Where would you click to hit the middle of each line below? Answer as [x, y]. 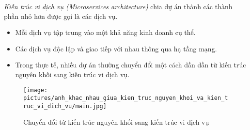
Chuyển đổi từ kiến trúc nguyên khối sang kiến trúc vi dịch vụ [116, 122]
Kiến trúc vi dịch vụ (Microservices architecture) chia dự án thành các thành [118, 6]
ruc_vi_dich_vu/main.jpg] [65, 106]
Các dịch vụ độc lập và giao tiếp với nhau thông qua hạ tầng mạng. [116, 48]
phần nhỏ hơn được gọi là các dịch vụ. [61, 16]
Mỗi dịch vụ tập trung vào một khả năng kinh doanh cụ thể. [105, 32]
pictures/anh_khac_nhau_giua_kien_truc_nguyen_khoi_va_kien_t [126, 98]
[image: [36, 90]
